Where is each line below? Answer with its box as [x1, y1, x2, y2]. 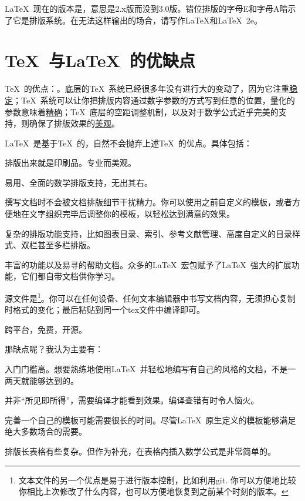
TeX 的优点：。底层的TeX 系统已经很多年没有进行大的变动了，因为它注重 [5, 82, 290, 95]
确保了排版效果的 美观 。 [29, 117, 120, 129]
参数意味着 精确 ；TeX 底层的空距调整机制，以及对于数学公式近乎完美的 [5, 105, 279, 118]
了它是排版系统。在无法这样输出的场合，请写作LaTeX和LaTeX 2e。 [5, 14, 263, 26]
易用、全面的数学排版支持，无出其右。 [5, 176, 152, 188]
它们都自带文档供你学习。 [21, 270, 120, 282]
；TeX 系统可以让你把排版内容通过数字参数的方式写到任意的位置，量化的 [13, 93, 295, 106]
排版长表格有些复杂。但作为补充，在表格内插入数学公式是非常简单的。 [5, 445, 276, 457]
